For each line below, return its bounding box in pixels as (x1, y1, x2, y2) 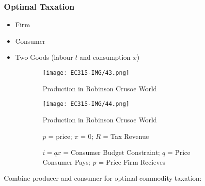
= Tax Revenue (103, 131, 149, 141)
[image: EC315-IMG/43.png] (43, 69, 129, 76)
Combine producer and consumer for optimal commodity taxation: (4, 173, 202, 183)
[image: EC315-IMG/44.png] (43, 101, 129, 108)
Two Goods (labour (15, 52, 73, 62)
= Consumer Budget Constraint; (63, 147, 160, 157)
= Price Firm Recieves (98, 156, 166, 167)
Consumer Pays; (43, 156, 91, 167)
